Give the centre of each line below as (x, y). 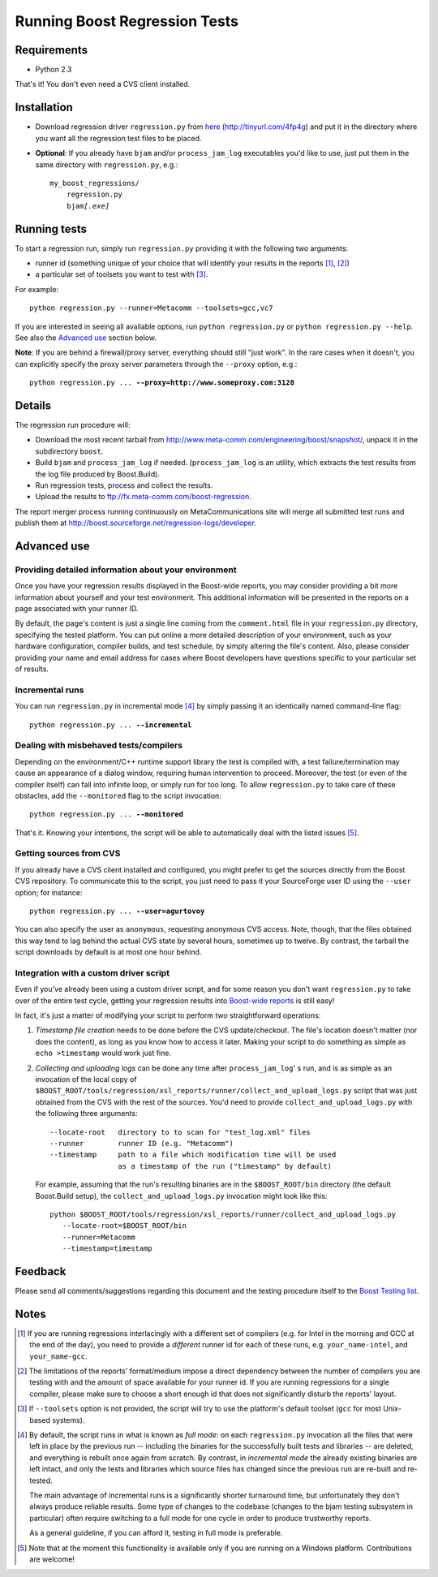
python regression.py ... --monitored (107, 814)
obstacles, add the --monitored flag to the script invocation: (118, 795)
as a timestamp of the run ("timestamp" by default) (225, 1166)
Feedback (41, 1271)
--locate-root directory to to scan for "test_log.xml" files (180, 1132)
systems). (68, 1420)
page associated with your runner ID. (77, 609)
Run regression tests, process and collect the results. (124, 485)
